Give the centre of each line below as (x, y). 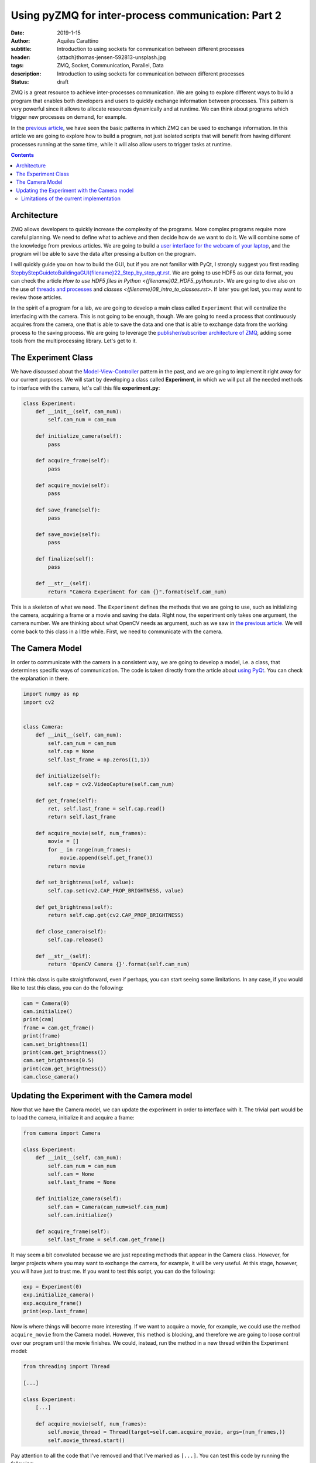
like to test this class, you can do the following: (67, 988)
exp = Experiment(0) (52, 1287)
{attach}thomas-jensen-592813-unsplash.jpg (111, 57)
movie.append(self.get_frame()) (107, 858)
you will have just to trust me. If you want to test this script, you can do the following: (113, 1271)
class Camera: (43, 727)
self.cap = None (71, 751)
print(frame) (42, 1036)
